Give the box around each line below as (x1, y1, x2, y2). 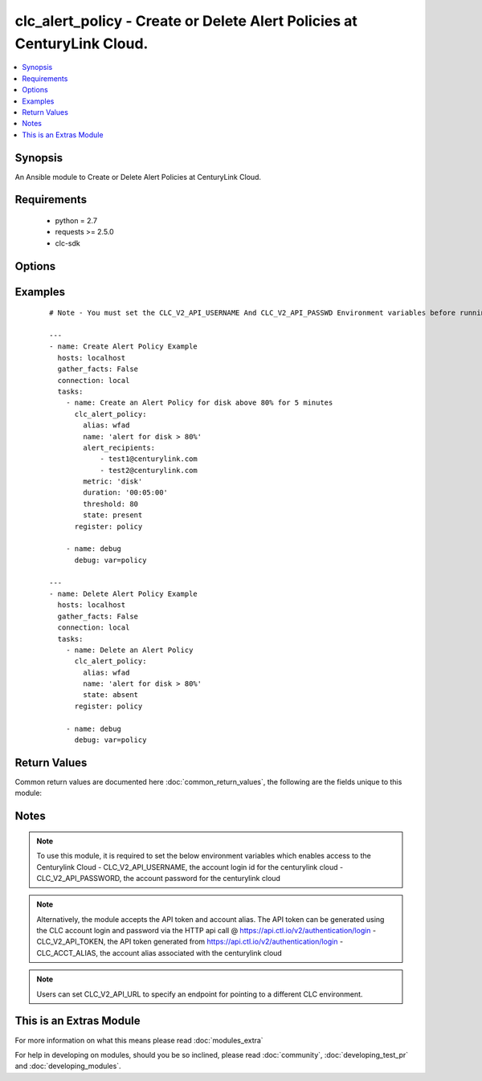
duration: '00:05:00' (83, 488, 169, 497)
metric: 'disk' (83, 477, 143, 486)
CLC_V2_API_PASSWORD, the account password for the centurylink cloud (36, 873, 281, 883)
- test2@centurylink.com (100, 466, 198, 475)
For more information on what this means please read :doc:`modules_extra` (14, 1035, 264, 1045)
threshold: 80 (83, 499, 139, 508)
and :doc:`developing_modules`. (14, 1061, 121, 1071)
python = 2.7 (55, 216, 98, 225)
